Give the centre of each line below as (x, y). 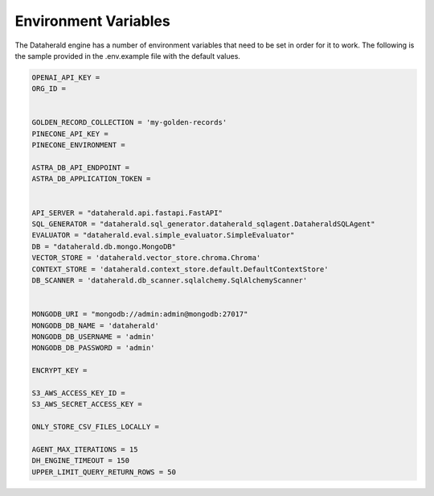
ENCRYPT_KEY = (59, 371)
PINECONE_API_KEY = (70, 134)
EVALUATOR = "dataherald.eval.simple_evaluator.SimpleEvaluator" (163, 235)
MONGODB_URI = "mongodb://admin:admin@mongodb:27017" (140, 314)
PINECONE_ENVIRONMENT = (79, 145)
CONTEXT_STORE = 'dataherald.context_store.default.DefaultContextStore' (180, 269)
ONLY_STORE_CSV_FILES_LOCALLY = (96, 427)
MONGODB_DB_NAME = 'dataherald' (96, 325)
